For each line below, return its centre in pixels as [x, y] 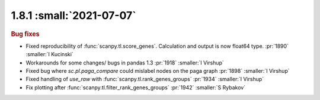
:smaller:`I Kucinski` [49, 54]
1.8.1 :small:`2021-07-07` [73, 15]
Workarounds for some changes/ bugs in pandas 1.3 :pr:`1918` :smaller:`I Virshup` [125, 63]
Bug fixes [25, 34]
